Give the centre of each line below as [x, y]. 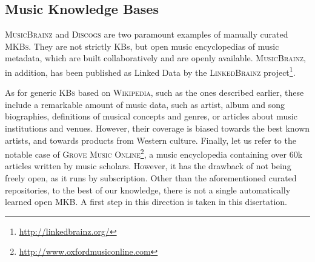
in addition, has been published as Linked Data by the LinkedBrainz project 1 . [150, 71]
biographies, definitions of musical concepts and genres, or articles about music [151, 116]
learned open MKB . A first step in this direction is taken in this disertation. [146, 202]
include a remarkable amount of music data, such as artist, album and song [145, 104]
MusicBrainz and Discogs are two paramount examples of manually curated [147, 34]
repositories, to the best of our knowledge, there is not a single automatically [148, 190]
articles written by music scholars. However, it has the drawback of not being [148, 166]
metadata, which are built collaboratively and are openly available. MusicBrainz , [155, 58]
